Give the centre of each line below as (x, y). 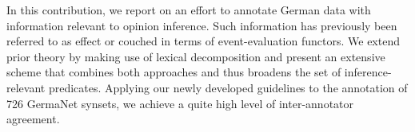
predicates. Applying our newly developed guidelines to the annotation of (228, 87)
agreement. (33, 119)
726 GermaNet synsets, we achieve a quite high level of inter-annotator (180, 103)
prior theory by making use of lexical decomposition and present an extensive (196, 56)
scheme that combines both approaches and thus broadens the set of (174, 72)
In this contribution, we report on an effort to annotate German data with (189, 10)
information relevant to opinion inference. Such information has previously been (202, 25)
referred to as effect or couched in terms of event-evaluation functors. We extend (203, 41)
